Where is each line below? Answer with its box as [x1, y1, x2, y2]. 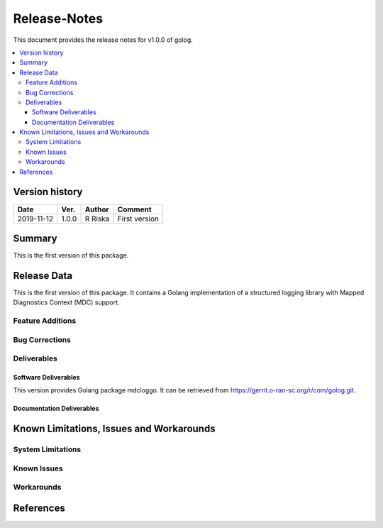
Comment [117, 204, 152, 214]
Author [84, 204, 109, 214]
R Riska [84, 214, 110, 224]
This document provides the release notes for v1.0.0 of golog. [13, 35, 193, 44]
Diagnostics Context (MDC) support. [13, 298, 120, 307]
